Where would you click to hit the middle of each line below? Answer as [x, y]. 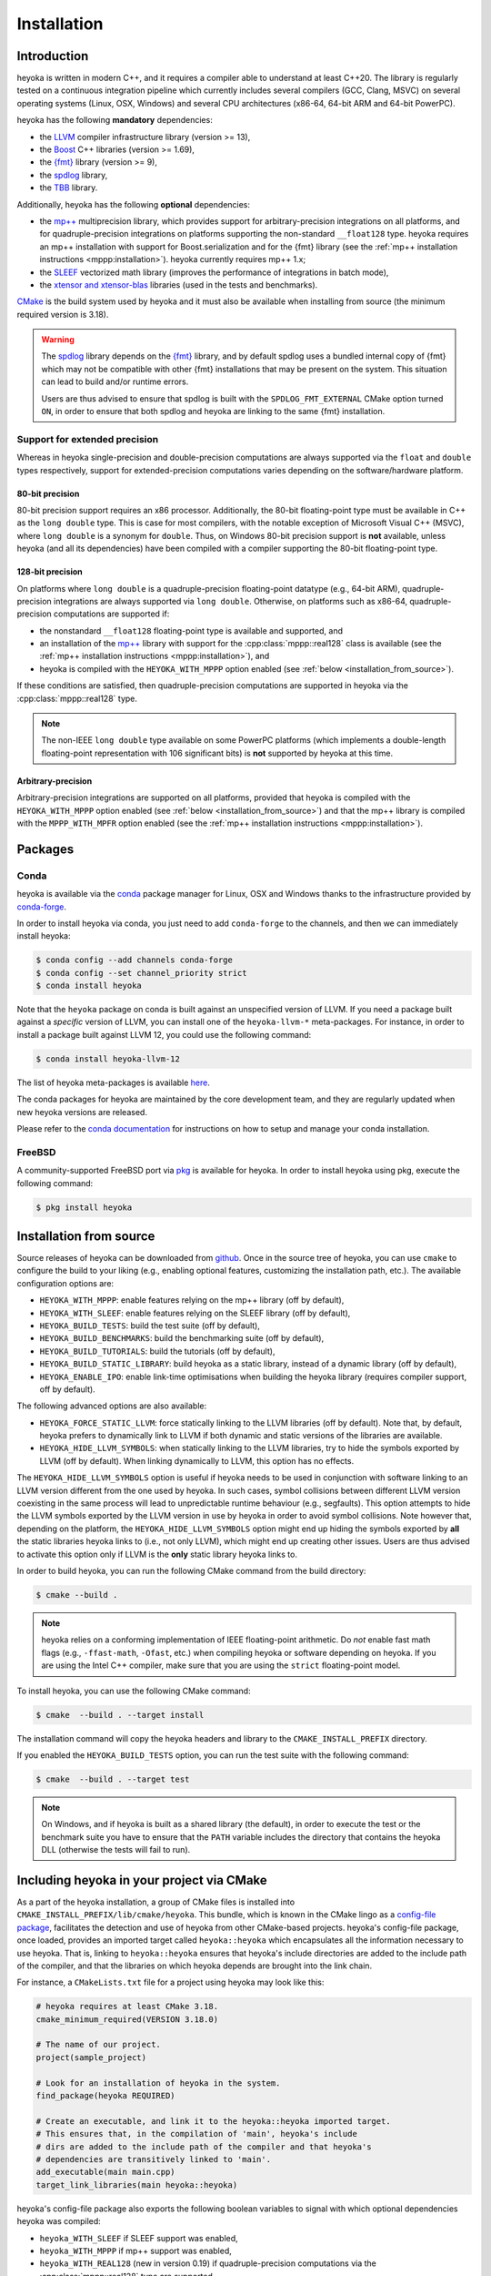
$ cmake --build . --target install [120, 1715]
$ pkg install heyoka [84, 1207]
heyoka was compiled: [59, 2221]
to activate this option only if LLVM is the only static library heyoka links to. [157, 1554]
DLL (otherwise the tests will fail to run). [116, 1850]
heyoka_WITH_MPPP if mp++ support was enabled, [135, 2251]
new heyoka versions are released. [82, 1112]
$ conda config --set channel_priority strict [141, 973]
